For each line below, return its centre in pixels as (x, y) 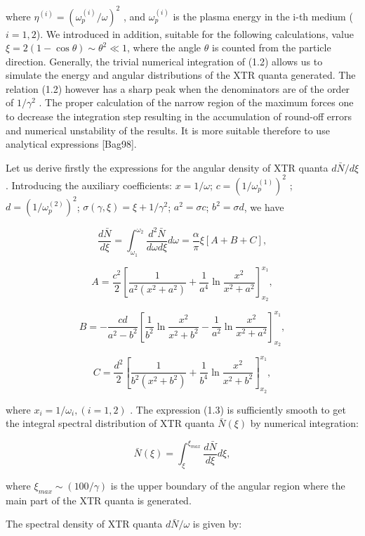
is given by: (217, 524)
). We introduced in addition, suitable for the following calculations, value (195, 33)
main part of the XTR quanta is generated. (99, 500)
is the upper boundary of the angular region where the (228, 486)
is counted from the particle (271, 47)
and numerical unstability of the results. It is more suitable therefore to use (168, 130)
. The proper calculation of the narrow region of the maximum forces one (196, 102)
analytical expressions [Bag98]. (71, 144)
